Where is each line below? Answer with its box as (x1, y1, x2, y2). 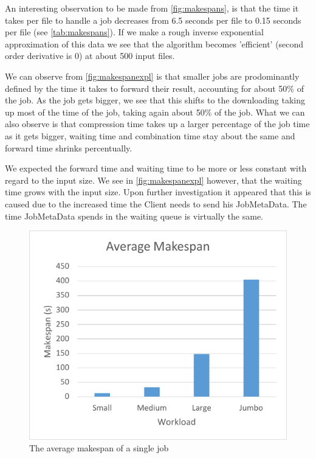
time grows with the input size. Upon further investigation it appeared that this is (5, 186, 311, 198)
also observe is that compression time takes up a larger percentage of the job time (5, 117, 310, 130)
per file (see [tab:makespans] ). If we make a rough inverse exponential (5, 26, 264, 38)
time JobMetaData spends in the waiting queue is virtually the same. (5, 209, 264, 222)
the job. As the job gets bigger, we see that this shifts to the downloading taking (5, 94, 305, 106)
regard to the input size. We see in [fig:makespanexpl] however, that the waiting (5, 173, 302, 186)
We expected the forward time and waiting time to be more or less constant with (5, 162, 307, 175)
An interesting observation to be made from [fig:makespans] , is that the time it (5, 2, 299, 14)
